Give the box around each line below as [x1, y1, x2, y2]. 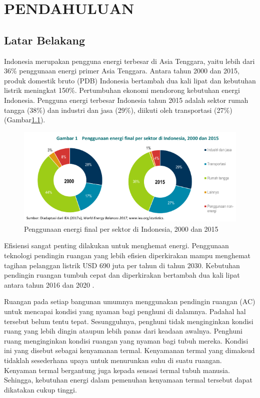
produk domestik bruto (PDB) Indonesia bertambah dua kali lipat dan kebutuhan [4, 75, 256, 85]
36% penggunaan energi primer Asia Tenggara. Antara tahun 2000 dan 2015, [4, 65, 239, 76]
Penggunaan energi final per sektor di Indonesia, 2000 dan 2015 [24, 223, 218, 234]
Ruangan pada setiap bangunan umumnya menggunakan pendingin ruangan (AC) [4, 296, 255, 307]
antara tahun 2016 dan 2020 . [4, 279, 94, 290]
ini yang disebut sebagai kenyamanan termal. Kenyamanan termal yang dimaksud [4, 345, 255, 356]
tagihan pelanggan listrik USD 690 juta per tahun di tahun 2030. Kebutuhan [4, 260, 240, 270]
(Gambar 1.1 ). [4, 114, 45, 125]
